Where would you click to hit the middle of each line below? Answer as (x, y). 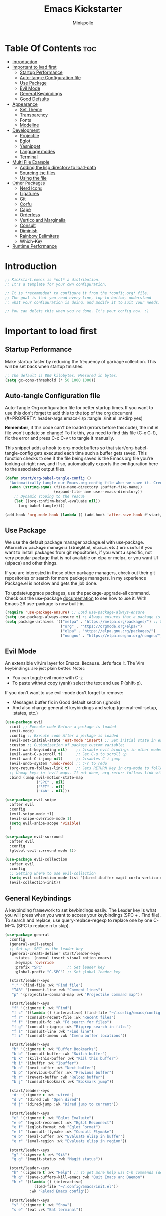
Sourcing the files (38, 173)
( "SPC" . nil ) (51, 782)
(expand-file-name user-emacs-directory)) (98, 492)
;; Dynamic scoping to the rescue (49, 496)
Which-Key (31, 241)
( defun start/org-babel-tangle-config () (48, 478)
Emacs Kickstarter (83, 9)
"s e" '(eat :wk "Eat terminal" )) (47, 1209)
